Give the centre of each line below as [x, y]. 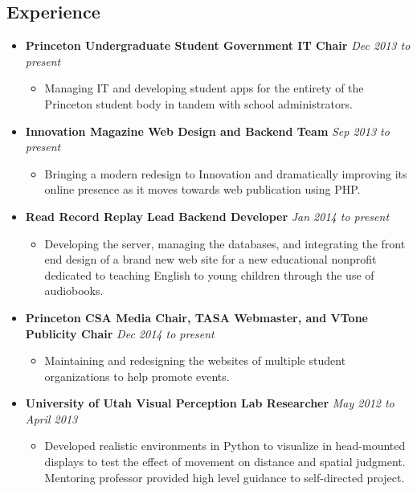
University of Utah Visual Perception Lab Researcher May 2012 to [210, 403]
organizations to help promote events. [137, 376]
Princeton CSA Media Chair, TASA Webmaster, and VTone [196, 317]
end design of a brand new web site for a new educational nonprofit [211, 259]
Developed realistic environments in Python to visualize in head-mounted [225, 446]
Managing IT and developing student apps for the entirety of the [204, 88]
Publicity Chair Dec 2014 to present [120, 333]
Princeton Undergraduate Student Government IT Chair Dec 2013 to [218, 45]
